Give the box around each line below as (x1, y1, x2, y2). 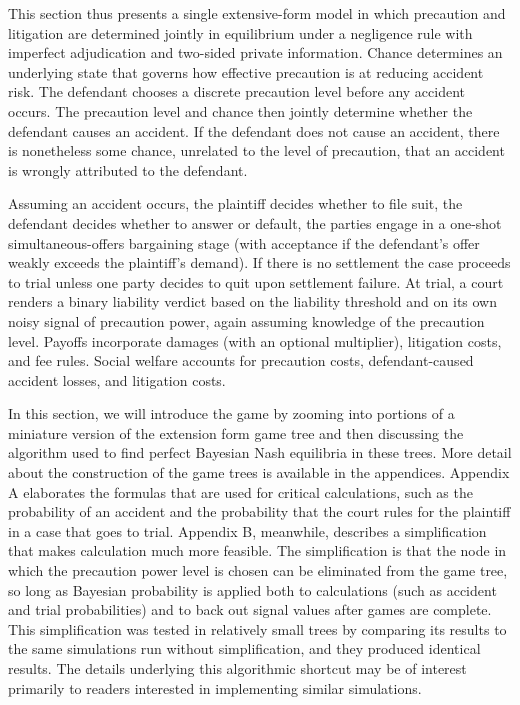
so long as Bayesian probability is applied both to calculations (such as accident (8, 579, 497, 600)
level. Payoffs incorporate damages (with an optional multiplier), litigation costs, (8, 330, 502, 351)
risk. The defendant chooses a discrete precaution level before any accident (8, 81, 465, 102)
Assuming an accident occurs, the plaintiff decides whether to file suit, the (8, 193, 463, 214)
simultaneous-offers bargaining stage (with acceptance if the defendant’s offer (8, 232, 480, 253)
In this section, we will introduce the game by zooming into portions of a (8, 403, 455, 424)
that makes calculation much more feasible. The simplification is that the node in (8, 540, 507, 561)
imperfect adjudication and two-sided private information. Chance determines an (8, 42, 503, 63)
